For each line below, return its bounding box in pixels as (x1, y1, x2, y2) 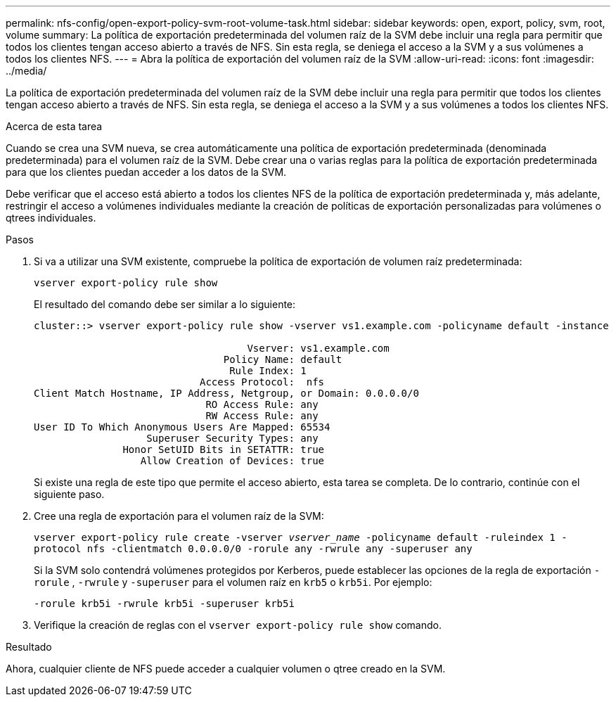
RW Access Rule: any (205, 410, 319, 421)
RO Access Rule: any (205, 399, 319, 410)
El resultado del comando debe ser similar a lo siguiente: (34, 298, 296, 310)
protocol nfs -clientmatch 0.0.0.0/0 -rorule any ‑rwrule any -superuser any (34, 543, 473, 554)
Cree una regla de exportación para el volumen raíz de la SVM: (34, 510, 324, 522)
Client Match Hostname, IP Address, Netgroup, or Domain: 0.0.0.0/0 (34, 388, 419, 399)
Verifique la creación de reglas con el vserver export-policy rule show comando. (34, 619, 442, 631)
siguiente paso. (34, 488, 105, 500)
